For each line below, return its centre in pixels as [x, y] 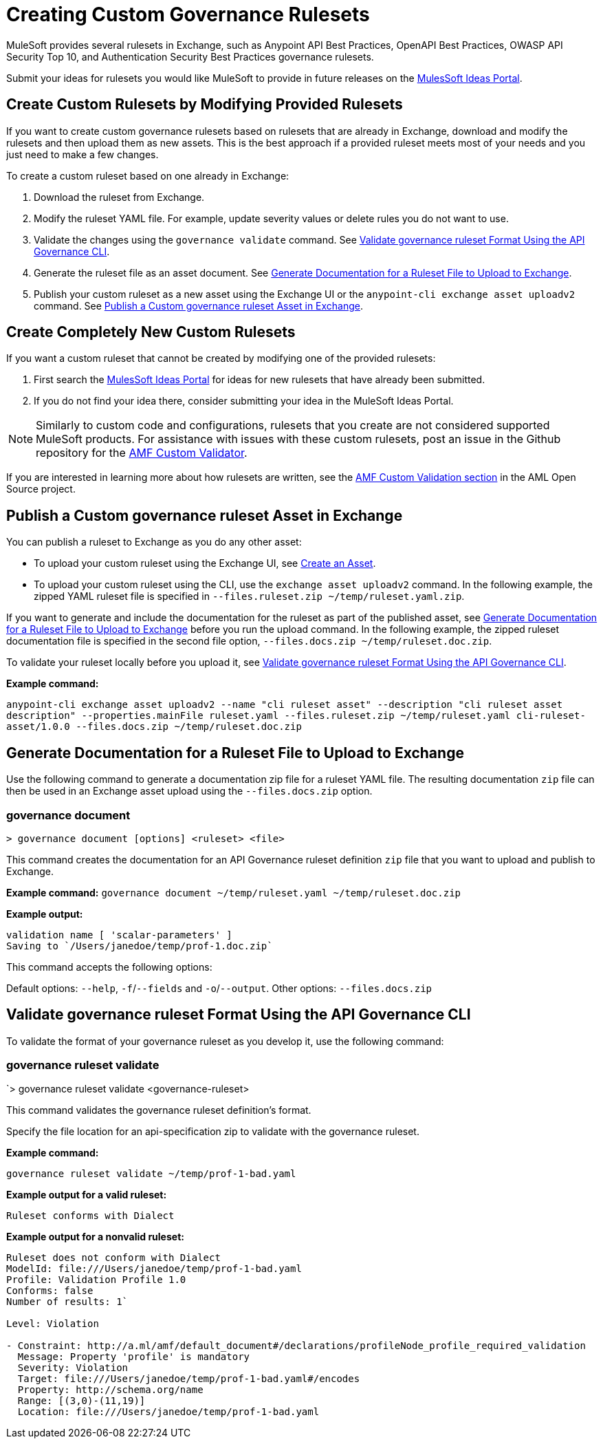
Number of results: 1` [67, 1302]
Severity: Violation [73, 1368]
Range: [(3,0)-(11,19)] [81, 1401]
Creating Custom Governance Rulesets [188, 14]
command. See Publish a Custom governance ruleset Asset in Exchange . [199, 305]
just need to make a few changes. [83, 154]
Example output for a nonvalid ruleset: [95, 1237]
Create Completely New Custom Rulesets [151, 332]
